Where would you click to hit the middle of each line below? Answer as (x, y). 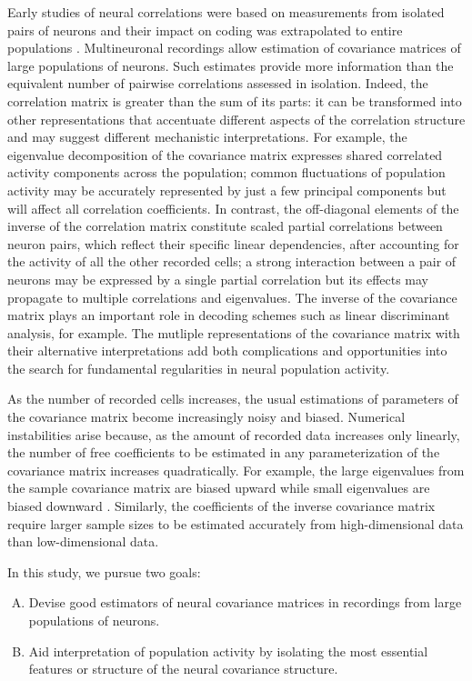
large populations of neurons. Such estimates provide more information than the (231, 65)
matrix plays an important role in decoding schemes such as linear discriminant (229, 315)
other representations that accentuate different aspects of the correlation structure (236, 119)
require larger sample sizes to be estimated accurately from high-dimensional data (236, 523)
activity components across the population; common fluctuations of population (226, 172)
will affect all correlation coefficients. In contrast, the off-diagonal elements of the (233, 208)
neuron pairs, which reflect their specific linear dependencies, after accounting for (233, 243)
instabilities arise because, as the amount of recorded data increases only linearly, (234, 434)
